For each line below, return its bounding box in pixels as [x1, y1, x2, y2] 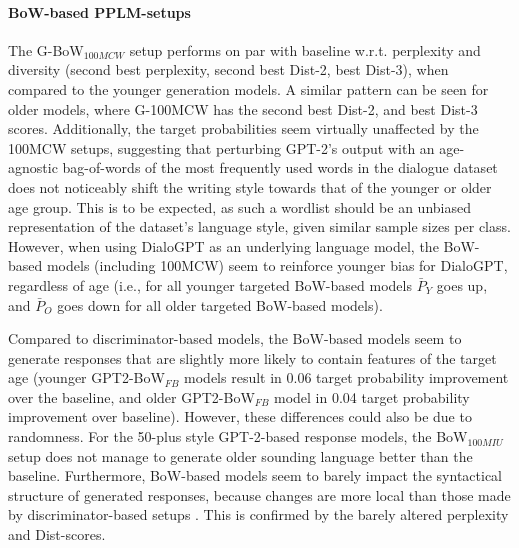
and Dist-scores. [8, 524, 106, 545]
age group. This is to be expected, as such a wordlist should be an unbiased [8, 196, 471, 217]
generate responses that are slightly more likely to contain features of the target [8, 347, 497, 368]
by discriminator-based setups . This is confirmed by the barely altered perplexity [8, 504, 509, 525]
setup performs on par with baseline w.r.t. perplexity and [129, 39, 481, 60]
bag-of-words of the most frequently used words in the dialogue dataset [62, 157, 498, 178]
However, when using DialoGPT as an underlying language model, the [8, 235, 439, 256]
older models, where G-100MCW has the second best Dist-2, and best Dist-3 [8, 98, 478, 119]
